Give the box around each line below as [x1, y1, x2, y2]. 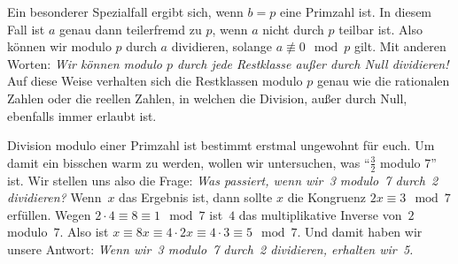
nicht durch [262, 19, 324, 38]
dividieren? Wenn [7, 188, 102, 207]
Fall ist [7, 19, 45, 38]
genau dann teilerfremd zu [59, 19, 202, 38]
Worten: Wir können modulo [7, 54, 162, 72]
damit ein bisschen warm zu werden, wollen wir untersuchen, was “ [7, 153, 370, 171]
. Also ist [59, 223, 109, 241]
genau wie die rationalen [316, 72, 450, 90]
